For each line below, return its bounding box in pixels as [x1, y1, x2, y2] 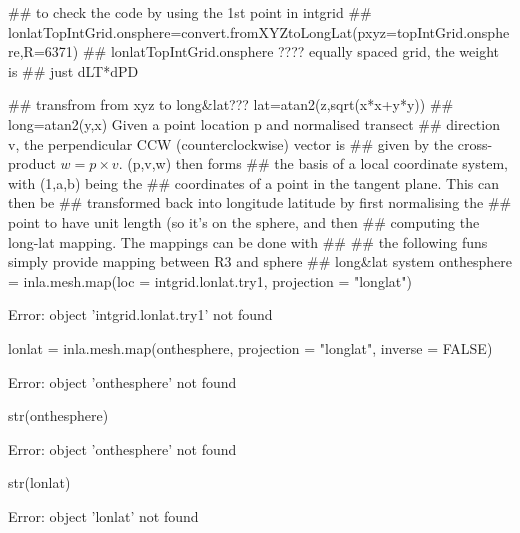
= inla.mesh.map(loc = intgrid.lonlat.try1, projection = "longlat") [8, 270, 412, 291]
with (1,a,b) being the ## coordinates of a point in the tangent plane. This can [8, 172, 499, 193]
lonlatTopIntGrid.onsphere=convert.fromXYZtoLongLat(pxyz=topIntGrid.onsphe [8, 21, 510, 42]
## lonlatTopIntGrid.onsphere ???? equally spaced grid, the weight [82, 41, 500, 62]
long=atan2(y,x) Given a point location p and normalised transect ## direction [8, 113, 500, 134]
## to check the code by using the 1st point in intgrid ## [8, 2, 372, 22]
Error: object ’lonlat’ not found [8, 505, 199, 526]
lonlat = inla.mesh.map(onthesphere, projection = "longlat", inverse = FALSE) [8, 337, 493, 358]
